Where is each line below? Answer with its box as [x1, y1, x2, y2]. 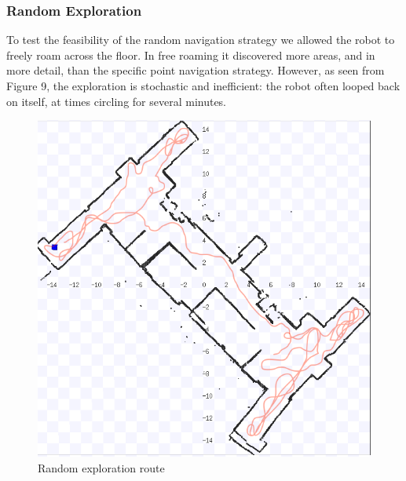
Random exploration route [38, 459, 165, 476]
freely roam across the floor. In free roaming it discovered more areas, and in [6, 46, 375, 63]
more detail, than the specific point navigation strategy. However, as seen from [6, 62, 385, 78]
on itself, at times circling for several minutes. [6, 93, 227, 109]
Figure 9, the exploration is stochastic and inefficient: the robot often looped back [6, 78, 401, 93]
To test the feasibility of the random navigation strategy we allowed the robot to [6, 31, 395, 48]
